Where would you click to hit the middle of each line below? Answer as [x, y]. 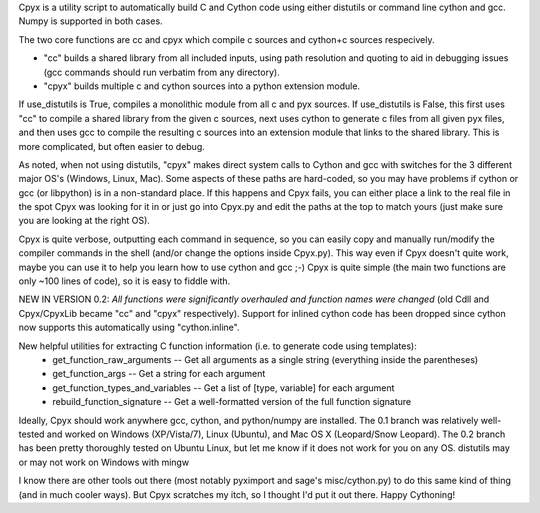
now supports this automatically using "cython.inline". [129, 327]
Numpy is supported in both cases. [91, 21]
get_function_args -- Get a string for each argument [159, 374]
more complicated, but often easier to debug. [111, 146]
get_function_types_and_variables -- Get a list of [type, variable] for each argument [223, 387]
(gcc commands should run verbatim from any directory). [161, 72]
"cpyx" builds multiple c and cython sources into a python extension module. [201, 86]
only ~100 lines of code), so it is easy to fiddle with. [124, 281]
